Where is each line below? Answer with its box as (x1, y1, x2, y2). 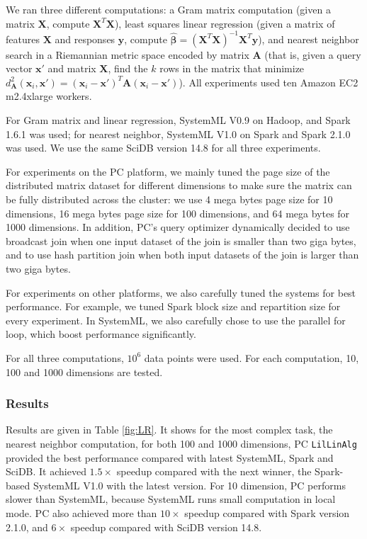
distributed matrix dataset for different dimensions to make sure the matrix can (6, 178, 352, 193)
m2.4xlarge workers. (6, 89, 92, 103)
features (6, 31, 40, 46)
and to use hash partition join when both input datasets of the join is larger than (6, 247, 359, 262)
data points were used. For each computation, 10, (144, 350, 359, 365)
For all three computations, (6, 350, 124, 365)
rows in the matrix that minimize (159, 61, 305, 76)
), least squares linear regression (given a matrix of (114, 16, 335, 30)
